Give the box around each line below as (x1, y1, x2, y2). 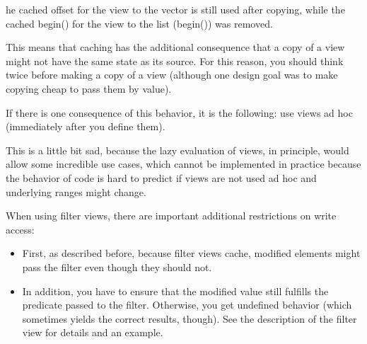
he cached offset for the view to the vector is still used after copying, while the (6, 2, 345, 16)
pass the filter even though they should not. (22, 259, 212, 274)
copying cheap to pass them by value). (6, 81, 172, 96)
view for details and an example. (22, 325, 163, 340)
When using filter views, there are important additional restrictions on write (6, 208, 337, 223)
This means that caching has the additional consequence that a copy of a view (6, 40, 345, 55)
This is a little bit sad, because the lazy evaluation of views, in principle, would (6, 142, 349, 157)
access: (6, 222, 35, 236)
